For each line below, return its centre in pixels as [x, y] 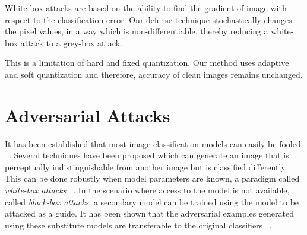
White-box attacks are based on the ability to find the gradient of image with [146, 8]
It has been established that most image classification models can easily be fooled [153, 143]
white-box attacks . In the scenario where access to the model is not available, [147, 190]
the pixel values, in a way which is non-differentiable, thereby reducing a [137, 31]
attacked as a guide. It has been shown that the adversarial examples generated [149, 213]
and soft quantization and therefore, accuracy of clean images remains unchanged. [154, 74]
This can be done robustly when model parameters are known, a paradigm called [152, 178]
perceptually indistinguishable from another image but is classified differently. [146, 166]
